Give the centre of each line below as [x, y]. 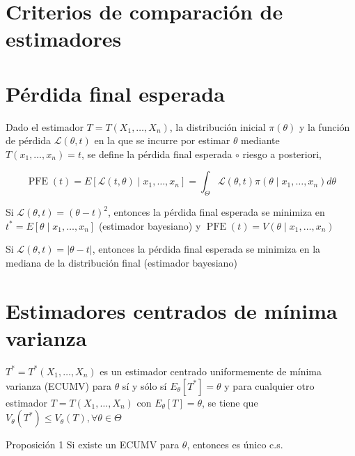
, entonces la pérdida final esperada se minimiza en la [206, 249]
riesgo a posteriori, [282, 154]
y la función [324, 126]
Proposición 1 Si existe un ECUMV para [93, 445]
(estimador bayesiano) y [150, 225]
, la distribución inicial [218, 126]
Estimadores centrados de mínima [172, 310]
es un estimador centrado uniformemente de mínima [211, 371]
